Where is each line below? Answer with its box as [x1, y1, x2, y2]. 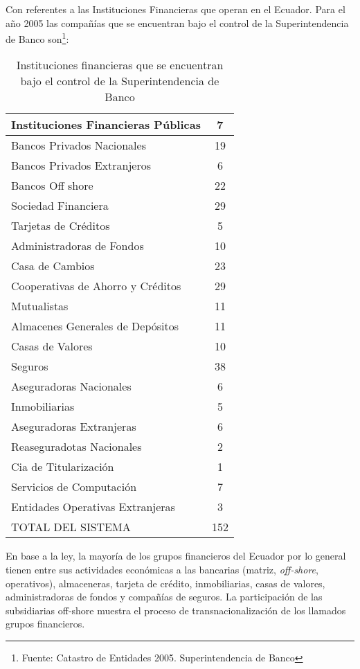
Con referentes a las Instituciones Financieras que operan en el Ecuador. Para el [6, 2, 345, 16]
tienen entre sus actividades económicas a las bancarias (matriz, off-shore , [6, 562, 318, 577]
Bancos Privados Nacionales [11, 137, 146, 154]
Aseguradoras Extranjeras [11, 418, 136, 435]
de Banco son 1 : [6, 30, 69, 46]
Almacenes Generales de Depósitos [11, 318, 179, 334]
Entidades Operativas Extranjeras [11, 499, 175, 515]
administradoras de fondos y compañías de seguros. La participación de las [6, 589, 323, 604]
